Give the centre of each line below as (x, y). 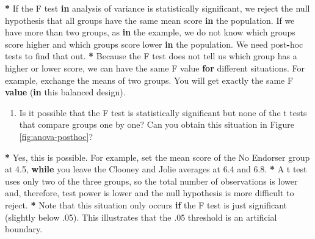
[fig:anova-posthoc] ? (56, 136)
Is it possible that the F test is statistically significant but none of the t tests (163, 112)
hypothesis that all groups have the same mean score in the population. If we (150, 20)
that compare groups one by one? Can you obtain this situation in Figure (157, 124)
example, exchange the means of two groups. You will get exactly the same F (149, 80)
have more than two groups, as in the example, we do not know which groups (150, 32)
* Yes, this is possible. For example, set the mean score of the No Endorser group (157, 157)
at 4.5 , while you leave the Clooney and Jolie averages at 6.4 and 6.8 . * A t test (156, 169)
